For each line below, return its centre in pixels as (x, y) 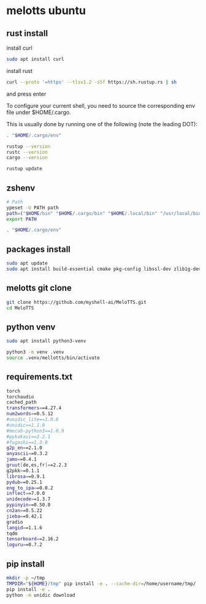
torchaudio (20, 397)
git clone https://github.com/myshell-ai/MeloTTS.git (77, 302)
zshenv (21, 188)
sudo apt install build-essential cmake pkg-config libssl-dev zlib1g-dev (104, 269)
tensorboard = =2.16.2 (33, 539)
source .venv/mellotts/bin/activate (53, 358)
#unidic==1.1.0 (26, 425)
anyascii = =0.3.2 (27, 454)
